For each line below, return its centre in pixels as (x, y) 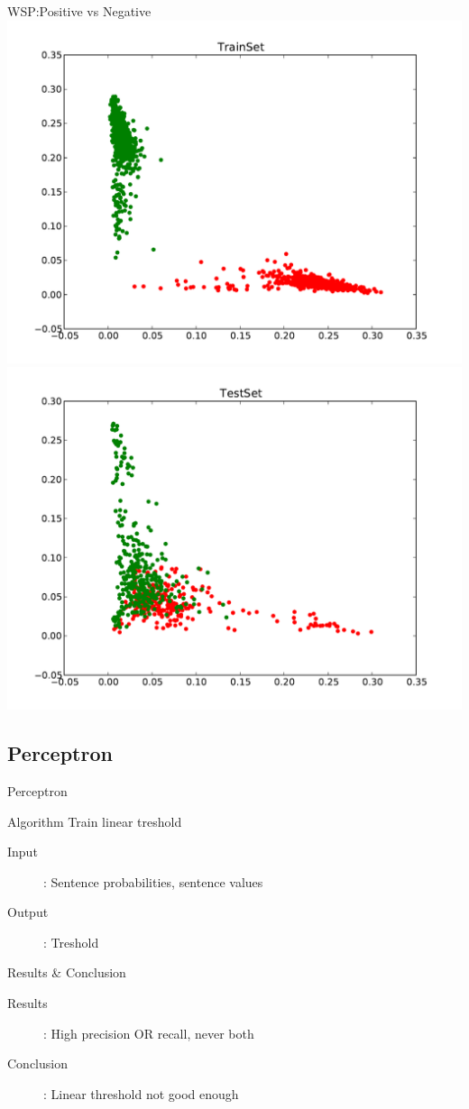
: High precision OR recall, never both (149, 1033)
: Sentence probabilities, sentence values (153, 881)
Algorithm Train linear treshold (95, 821)
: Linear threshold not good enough (141, 1093)
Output (28, 912)
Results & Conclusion (67, 972)
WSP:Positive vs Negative (79, 11)
